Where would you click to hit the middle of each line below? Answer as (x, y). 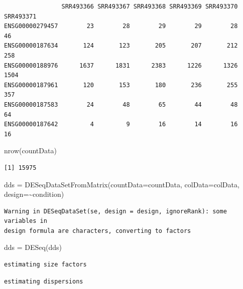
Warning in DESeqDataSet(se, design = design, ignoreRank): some (115, 211)
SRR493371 (20, 16)
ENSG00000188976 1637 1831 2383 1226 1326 (121, 65)
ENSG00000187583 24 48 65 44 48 (121, 104)
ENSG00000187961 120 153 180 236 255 (121, 85)
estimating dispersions (44, 281)
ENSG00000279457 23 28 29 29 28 (121, 26)
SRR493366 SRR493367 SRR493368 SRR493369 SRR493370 (150, 7)
